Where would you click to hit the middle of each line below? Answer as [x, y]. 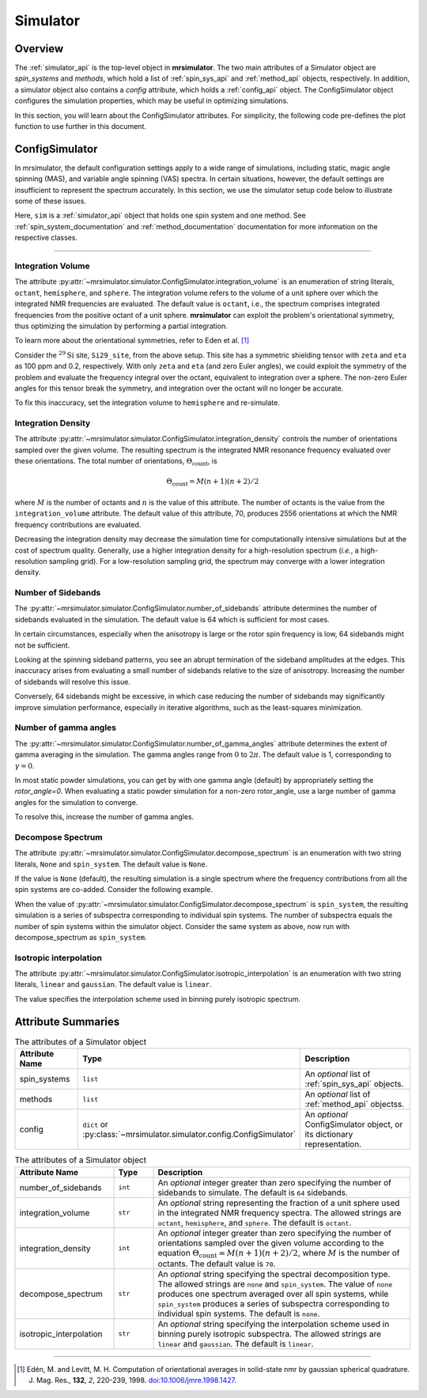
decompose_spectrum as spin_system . [81, 937]
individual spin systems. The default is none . [239, 1313]
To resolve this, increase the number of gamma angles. [104, 817]
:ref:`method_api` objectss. [355, 1105]
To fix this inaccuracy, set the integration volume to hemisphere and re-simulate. [147, 402]
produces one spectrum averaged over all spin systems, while [273, 1294]
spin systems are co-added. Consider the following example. [114, 890]
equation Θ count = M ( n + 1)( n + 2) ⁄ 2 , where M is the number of [279, 1253]
